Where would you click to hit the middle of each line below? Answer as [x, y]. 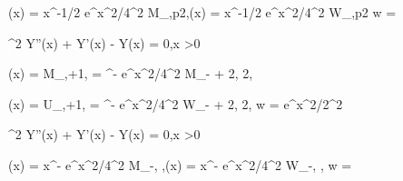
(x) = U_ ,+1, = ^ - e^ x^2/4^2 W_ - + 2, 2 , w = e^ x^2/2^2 [176, 103]
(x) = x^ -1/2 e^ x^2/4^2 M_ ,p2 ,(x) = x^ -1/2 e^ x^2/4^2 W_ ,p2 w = [202, 12]
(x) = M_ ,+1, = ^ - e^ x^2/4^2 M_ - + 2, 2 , [131, 73]
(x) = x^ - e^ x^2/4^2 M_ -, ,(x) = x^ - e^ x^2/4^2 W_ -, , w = [180, 164]
